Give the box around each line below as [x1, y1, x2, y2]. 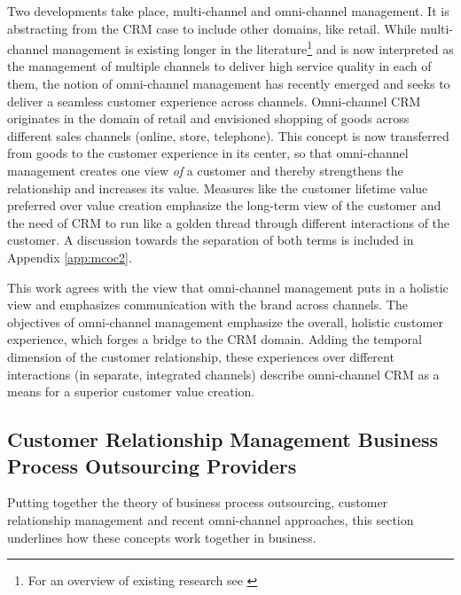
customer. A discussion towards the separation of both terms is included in [7, 231, 414, 249]
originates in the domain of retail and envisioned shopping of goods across [7, 109, 410, 128]
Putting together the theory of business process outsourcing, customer [7, 493, 388, 512]
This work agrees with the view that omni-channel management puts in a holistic [7, 278, 449, 296]
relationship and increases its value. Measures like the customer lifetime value [7, 178, 428, 197]
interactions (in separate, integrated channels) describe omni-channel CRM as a [7, 364, 440, 383]
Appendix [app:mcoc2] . [7, 247, 132, 266]
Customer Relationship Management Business [7, 426, 439, 453]
